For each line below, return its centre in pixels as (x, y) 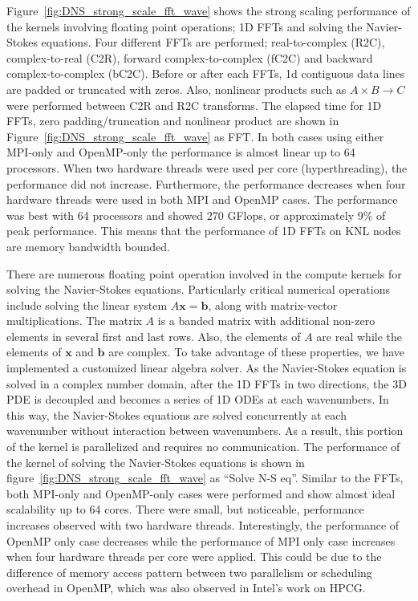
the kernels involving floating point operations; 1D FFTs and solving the (185, 26)
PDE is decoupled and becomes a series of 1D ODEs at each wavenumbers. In (198, 399)
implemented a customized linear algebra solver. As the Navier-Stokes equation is (207, 368)
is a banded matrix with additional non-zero (266, 321)
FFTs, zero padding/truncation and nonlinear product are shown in (173, 121)
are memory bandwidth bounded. (88, 246)
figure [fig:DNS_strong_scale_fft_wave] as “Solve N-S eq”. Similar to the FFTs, (205, 478)
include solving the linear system (87, 305)
